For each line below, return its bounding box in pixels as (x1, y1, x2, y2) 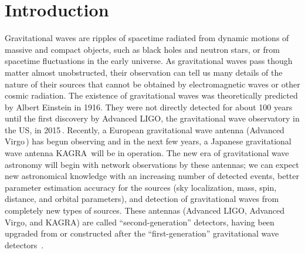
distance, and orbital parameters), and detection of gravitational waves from (5, 193, 279, 205)
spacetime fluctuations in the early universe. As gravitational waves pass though (5, 55, 293, 67)
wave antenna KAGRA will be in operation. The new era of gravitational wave (5, 147, 289, 159)
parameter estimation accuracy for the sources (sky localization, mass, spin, (5, 181, 277, 193)
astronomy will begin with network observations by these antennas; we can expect (5, 158, 299, 170)
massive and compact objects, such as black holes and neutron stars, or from (5, 43, 280, 55)
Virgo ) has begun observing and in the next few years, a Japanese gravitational (5, 135, 292, 147)
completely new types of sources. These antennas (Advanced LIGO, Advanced (5, 204, 285, 217)
